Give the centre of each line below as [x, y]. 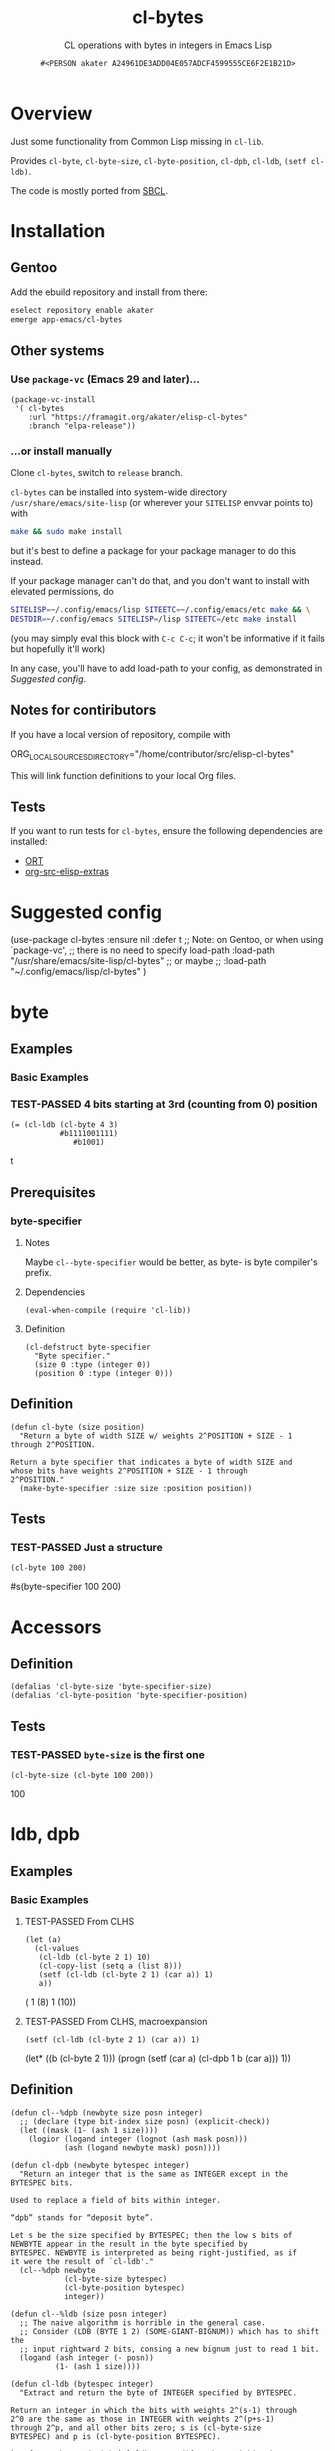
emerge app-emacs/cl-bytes [66, 319]
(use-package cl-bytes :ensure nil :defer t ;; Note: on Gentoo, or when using [167, 940]
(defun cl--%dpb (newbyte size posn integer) [106, 2112]
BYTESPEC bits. [42, 2182]
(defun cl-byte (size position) [77, 1427]
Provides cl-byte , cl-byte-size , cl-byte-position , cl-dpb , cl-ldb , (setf [158, 160]
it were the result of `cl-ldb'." [82, 2261]
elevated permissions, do [62, 592]
